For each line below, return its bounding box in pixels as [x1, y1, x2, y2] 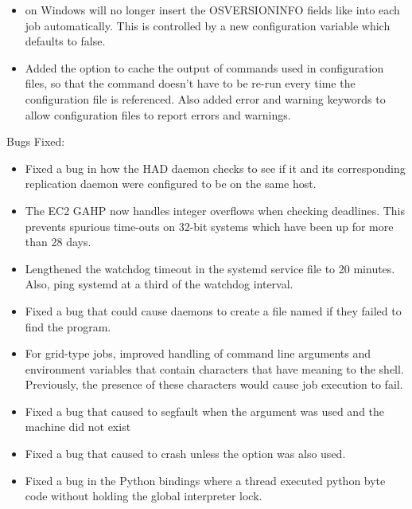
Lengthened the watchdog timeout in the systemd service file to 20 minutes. [25, 260, 395, 276]
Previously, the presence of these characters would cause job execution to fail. [25, 376, 403, 393]
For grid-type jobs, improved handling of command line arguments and [25, 345, 371, 362]
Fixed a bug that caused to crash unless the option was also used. [25, 445, 346, 462]
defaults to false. [25, 33, 106, 49]
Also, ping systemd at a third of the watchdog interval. [25, 276, 293, 292]
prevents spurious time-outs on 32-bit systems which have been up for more [25, 217, 394, 234]
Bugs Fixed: [6, 133, 65, 150]
